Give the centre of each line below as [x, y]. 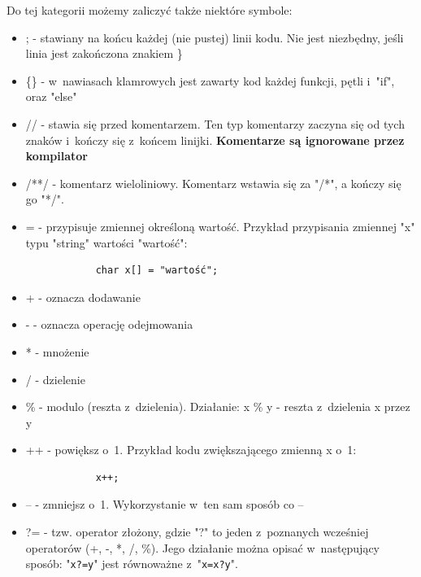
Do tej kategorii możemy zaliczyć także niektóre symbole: [150, 10]
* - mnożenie [57, 351]
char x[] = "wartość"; [157, 271]
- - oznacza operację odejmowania [109, 324]
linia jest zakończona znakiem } [104, 53]
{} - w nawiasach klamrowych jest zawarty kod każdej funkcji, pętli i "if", [210, 80]
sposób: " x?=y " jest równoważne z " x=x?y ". [132, 564]
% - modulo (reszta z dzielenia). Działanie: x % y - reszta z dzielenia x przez [218, 407]
